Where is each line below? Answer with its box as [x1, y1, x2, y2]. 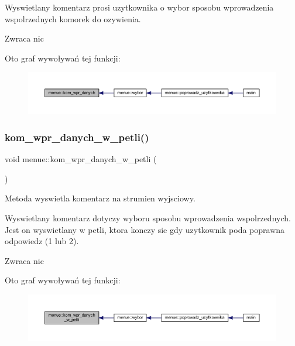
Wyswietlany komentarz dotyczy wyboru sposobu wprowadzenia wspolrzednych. [5, 212, 291, 224]
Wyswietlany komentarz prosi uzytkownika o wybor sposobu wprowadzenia [5, 1, 274, 13]
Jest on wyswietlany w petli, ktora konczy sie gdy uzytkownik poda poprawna [5, 223, 285, 235]
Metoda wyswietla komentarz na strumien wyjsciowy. [5, 192, 195, 204]
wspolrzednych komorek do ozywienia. [5, 12, 141, 25]
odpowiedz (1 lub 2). [5, 235, 79, 247]
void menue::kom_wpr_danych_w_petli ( [5, 153, 157, 165]
